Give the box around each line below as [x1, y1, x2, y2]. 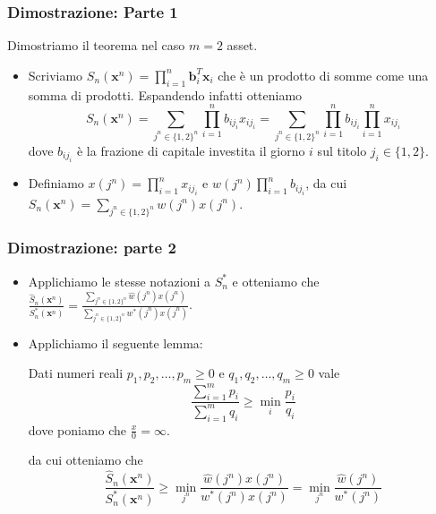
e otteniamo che [232, 271, 320, 290]
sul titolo [317, 141, 367, 159]
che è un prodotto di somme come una [218, 65, 429, 84]
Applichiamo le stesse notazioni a [28, 271, 211, 290]
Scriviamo [28, 65, 83, 84]
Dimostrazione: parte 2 [7, 236, 176, 259]
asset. [227, 36, 258, 55]
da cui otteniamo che [28, 450, 143, 469]
